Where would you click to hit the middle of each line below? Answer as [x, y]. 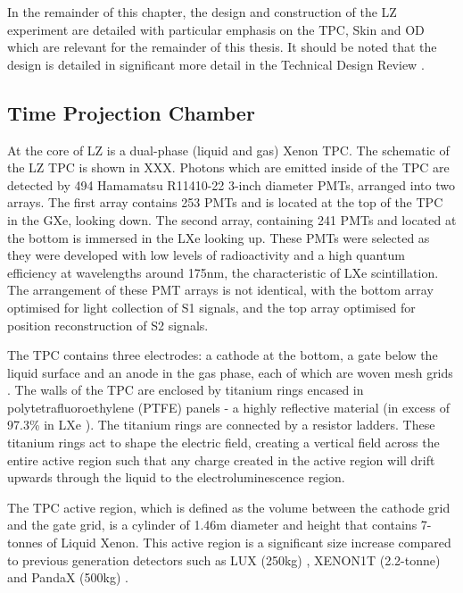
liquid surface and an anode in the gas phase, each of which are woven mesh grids [230, 372]
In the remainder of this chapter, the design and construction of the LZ [202, 12]
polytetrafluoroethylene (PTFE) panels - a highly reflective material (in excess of [229, 407]
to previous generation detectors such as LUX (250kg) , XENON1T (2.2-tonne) [224, 560]
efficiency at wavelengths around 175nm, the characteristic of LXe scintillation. [223, 272]
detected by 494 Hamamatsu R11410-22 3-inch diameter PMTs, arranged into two [231, 184]
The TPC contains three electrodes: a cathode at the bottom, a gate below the [223, 355]
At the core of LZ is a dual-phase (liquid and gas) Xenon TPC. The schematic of [228, 150]
